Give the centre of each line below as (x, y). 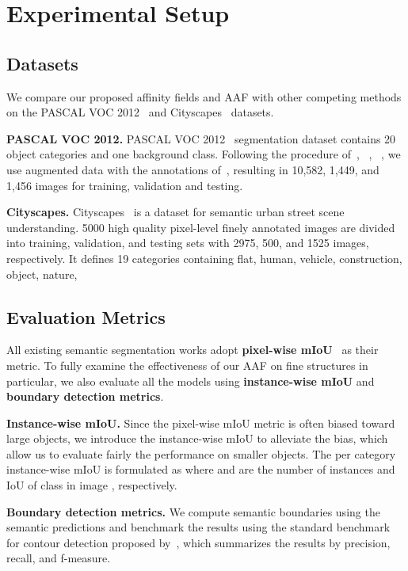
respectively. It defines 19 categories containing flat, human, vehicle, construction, (204, 258)
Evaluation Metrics (86, 316)
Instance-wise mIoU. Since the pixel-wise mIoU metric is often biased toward (201, 423)
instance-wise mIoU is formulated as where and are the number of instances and (201, 469)
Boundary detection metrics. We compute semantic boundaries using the (193, 511)
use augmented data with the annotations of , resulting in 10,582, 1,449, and (193, 169)
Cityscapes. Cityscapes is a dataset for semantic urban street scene (175, 212)
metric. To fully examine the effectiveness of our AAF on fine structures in (187, 365)
